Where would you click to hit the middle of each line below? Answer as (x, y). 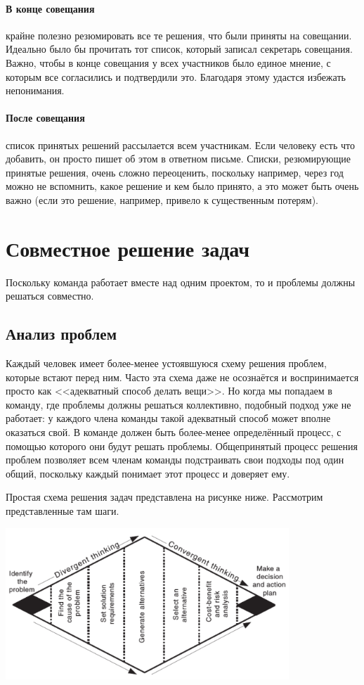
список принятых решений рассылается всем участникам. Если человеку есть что (180, 145)
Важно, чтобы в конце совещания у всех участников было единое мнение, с (168, 62)
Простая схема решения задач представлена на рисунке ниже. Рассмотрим (164, 497)
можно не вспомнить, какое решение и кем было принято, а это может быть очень (182, 186)
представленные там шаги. (63, 510)
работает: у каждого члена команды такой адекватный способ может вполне (168, 418)
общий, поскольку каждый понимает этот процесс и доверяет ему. (148, 473)
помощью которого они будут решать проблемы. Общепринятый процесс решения (182, 446)
